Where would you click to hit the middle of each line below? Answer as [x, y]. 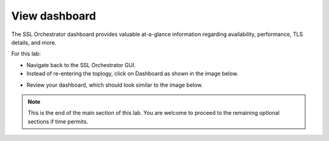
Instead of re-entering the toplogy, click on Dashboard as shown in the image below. [133, 74]
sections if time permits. [58, 121]
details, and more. [34, 42]
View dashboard [54, 16]
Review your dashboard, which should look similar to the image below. [115, 85]
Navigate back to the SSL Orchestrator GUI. [81, 65]
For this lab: [26, 54]
